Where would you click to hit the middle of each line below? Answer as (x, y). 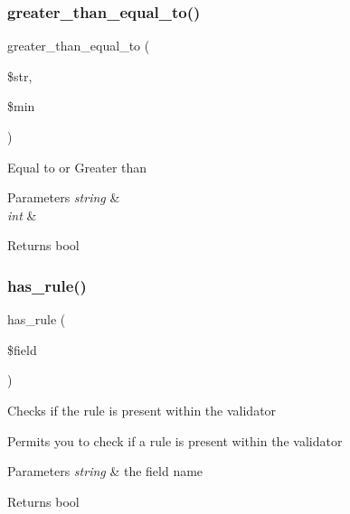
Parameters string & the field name (105, 471)
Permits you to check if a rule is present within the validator (175, 440)
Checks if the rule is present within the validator (142, 410)
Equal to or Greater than (77, 167)
